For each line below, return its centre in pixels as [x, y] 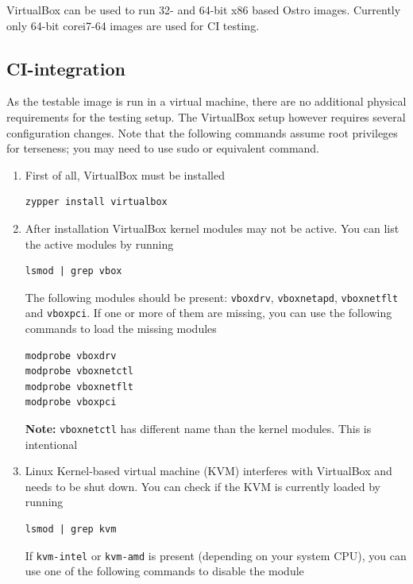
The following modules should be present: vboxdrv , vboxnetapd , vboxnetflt [212, 297]
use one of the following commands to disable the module [164, 571]
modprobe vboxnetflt [79, 387]
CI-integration [66, 68]
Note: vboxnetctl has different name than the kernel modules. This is [198, 429]
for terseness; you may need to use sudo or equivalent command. [163, 148]
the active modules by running [99, 244]
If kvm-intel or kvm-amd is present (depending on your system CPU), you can [216, 555]
